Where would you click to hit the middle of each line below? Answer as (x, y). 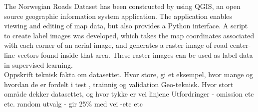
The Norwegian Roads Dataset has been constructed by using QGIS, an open (122, 6)
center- (240, 45)
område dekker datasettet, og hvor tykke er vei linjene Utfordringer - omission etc (129, 94)
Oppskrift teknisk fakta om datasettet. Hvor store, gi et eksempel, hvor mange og (129, 74)
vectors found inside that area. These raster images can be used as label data (135, 55)
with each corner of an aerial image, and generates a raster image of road (116, 45)
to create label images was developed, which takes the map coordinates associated (129, 35)
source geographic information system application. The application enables (118, 16)
